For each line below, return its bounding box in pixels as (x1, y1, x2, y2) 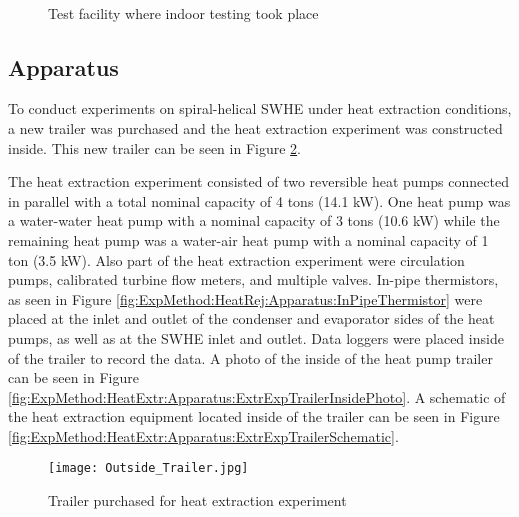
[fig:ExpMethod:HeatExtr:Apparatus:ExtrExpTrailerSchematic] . (8, 425, 399, 446)
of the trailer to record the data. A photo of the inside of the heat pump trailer (8, 347, 493, 368)
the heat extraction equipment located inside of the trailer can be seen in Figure (8, 406, 500, 427)
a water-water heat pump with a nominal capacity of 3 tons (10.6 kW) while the (8, 210, 500, 231)
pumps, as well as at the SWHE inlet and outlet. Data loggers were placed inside (8, 327, 504, 348)
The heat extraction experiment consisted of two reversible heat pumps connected (8, 171, 509, 192)
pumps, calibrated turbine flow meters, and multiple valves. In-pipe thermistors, (8, 269, 499, 290)
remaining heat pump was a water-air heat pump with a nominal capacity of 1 (8, 229, 489, 250)
